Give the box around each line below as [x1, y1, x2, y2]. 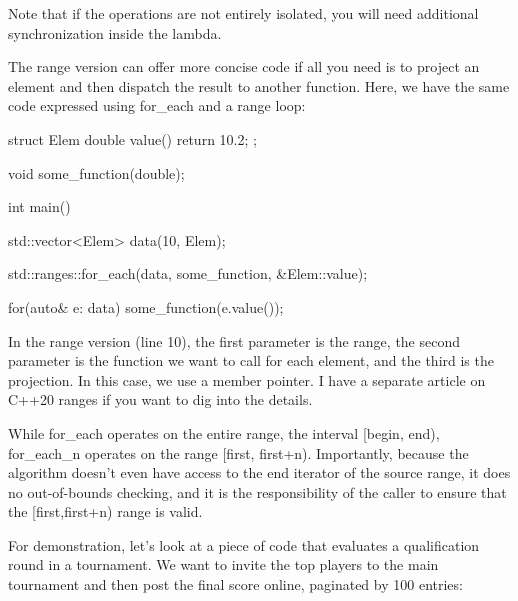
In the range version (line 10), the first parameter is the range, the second [8, 330, 461, 351]
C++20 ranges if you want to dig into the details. [8, 389, 313, 410]
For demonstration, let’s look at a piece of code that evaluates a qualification [8, 534, 480, 555]
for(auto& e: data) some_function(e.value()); [8, 296, 284, 317]
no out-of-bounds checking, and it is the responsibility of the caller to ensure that [8, 481, 507, 502]
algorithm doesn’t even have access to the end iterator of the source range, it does [8, 462, 511, 483]
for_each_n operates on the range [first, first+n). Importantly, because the [8, 442, 469, 463]
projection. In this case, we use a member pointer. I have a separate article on [8, 369, 486, 390]
